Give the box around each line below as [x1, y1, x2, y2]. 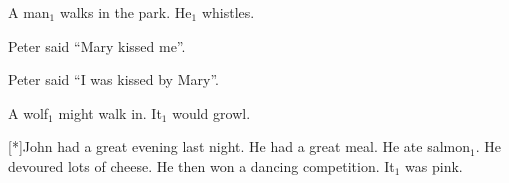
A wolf [8, 102, 49, 123]
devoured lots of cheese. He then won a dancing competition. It [8, 155, 395, 176]
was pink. [405, 155, 463, 176]
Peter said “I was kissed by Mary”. [8, 69, 219, 90]
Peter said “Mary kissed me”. [8, 35, 186, 56]
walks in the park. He [59, 2, 192, 22]
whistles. [201, 2, 255, 22]
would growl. [172, 102, 251, 123]
